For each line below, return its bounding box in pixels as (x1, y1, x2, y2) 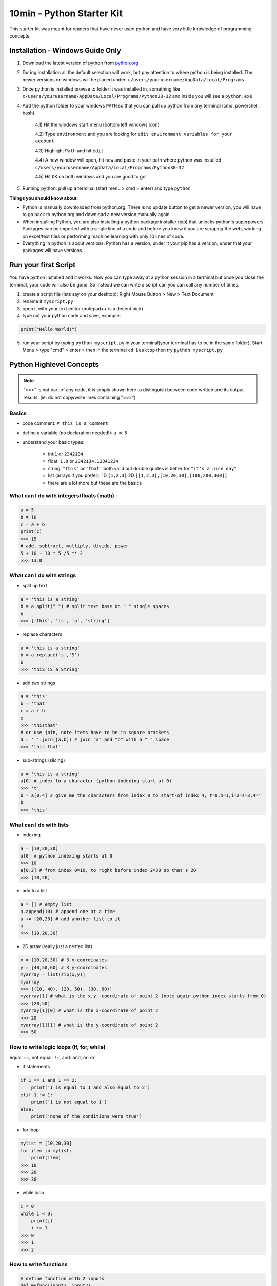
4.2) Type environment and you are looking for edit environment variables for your (35, 131, 233, 137)
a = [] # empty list (20, 901, 72, 907)
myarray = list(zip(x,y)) (20, 972, 86, 977)
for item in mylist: (20, 1148, 72, 1153)
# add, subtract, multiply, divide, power (20, 543, 129, 549)
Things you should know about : (9, 194, 78, 201)
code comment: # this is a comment (22, 420, 109, 426)
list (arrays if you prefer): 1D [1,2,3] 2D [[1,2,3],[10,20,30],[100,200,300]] (48, 472, 228, 478)
